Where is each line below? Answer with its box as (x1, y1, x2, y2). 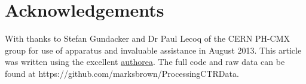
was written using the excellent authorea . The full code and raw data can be (5, 55, 285, 68)
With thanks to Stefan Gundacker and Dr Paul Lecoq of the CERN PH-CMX (5, 32, 290, 45)
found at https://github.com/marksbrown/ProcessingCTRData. (5, 67, 239, 79)
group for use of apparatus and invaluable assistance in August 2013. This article (5, 43, 302, 56)
